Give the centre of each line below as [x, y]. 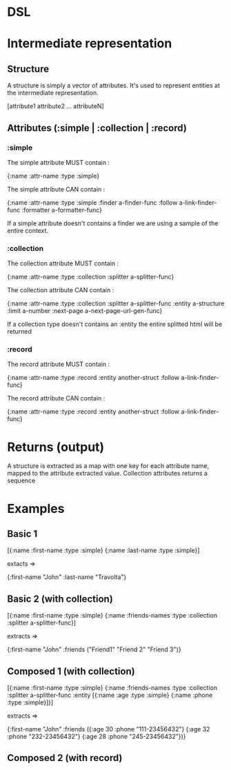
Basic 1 [22, 534]
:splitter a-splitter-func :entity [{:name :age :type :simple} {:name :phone [110, 695]
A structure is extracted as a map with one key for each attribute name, [108, 466]
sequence [21, 480]
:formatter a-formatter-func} [62, 210]
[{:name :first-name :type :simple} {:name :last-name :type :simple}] [103, 550]
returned [20, 332]
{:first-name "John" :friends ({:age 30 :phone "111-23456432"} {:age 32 [109, 729]
